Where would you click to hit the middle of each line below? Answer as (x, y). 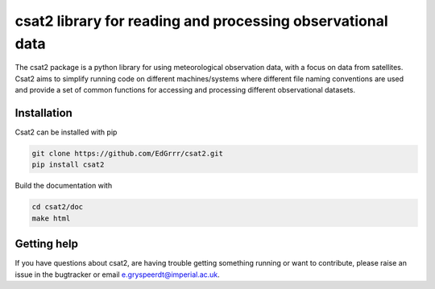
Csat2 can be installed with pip (66, 132)
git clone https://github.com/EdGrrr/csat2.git (127, 154)
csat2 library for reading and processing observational (201, 21)
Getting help (46, 244)
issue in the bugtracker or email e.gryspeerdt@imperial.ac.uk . (118, 275)
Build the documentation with (64, 186)
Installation (43, 113)
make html (51, 218)
